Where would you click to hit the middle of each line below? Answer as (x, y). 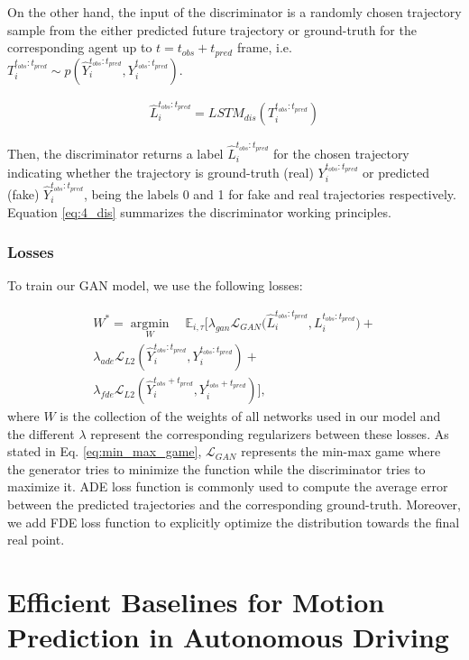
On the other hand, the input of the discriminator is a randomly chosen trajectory (234, 12)
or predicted (396, 172)
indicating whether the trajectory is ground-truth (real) (161, 172)
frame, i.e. (264, 47)
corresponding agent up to (80, 47)
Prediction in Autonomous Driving (228, 637)
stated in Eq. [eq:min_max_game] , (105, 451)
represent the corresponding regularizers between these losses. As (270, 433)
